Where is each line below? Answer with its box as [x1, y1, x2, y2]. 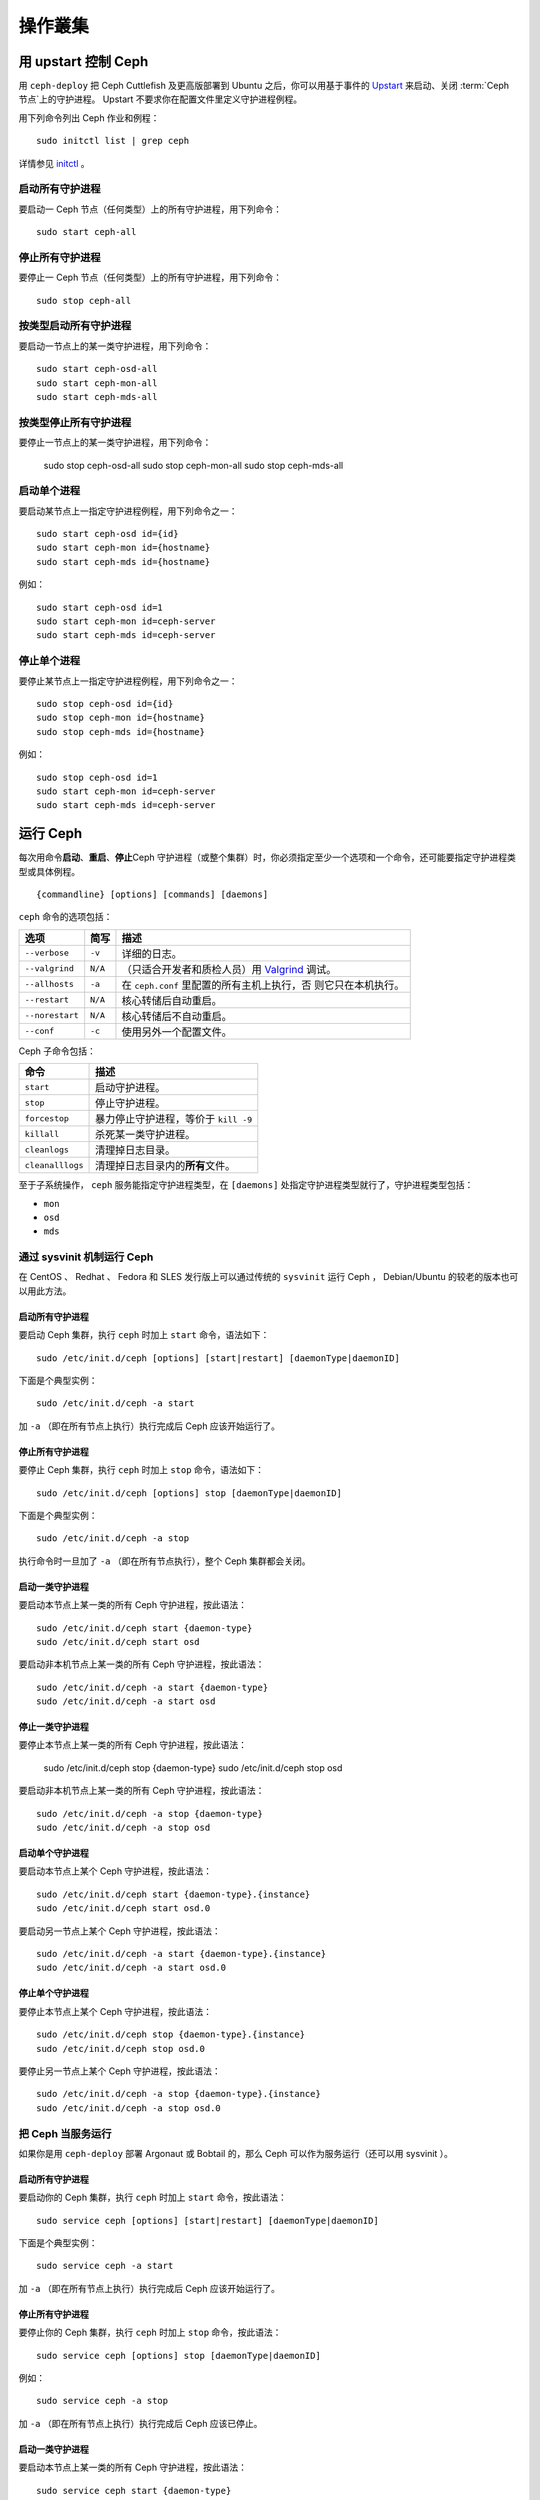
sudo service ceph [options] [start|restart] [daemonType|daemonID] [36, 2215, 379, 2226]
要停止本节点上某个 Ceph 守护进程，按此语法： [18, 2005, 213, 2017]
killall [24, 1128, 60, 1139]
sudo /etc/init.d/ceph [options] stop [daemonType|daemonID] [36, 1487, 342, 1499]
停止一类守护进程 [18, 1721, 89, 1733]
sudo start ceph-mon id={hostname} [36, 542, 211, 554]
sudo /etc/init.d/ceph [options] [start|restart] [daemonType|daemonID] [36, 1352, 400, 1364]
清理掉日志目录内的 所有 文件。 [95, 1159, 236, 1173]
